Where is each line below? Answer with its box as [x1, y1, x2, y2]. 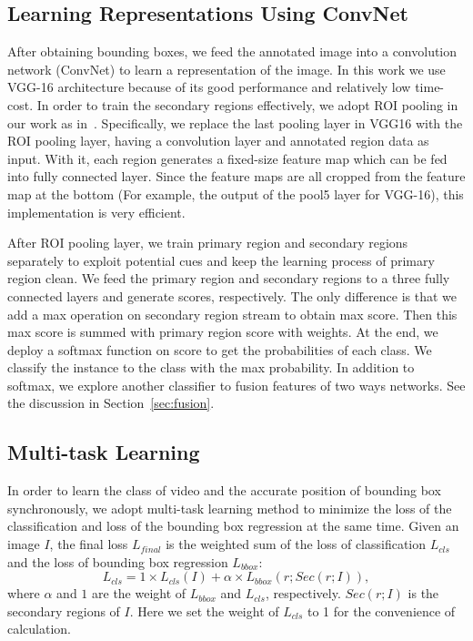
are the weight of [92, 584, 186, 603]
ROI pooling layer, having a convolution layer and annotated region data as [7, 131, 429, 150]
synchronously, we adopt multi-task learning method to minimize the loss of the [7, 498, 452, 517]
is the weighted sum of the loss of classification [166, 534, 427, 554]
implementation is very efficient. [7, 202, 186, 221]
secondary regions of [7, 601, 120, 620]
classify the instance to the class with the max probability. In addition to [7, 358, 415, 377]
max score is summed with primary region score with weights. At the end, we [7, 322, 438, 341]
